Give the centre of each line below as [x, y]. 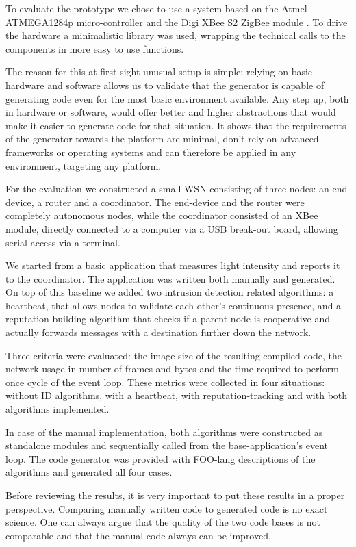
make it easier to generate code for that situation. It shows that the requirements [176, 125]
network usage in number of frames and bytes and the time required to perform [173, 369]
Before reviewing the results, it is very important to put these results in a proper [175, 495]
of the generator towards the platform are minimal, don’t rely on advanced [162, 139]
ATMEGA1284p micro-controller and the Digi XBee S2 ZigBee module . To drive [177, 22]
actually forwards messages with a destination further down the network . [158, 332]
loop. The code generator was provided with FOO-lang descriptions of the [161, 458]
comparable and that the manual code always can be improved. [138, 535]
